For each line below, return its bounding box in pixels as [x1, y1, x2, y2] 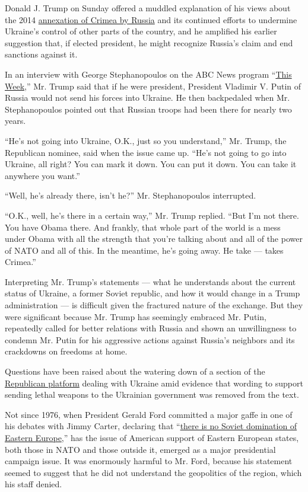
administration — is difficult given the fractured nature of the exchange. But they [5, 299, 303, 311]
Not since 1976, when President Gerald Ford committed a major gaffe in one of [5, 408, 293, 420]
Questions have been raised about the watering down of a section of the [5, 365, 265, 378]
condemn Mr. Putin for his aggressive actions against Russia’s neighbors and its [5, 333, 295, 346]
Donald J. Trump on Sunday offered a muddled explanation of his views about [5, 2, 291, 14]
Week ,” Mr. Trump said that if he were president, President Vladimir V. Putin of [5, 79, 301, 92]
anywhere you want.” [5, 169, 80, 181]
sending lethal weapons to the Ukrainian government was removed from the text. [5, 388, 299, 401]
